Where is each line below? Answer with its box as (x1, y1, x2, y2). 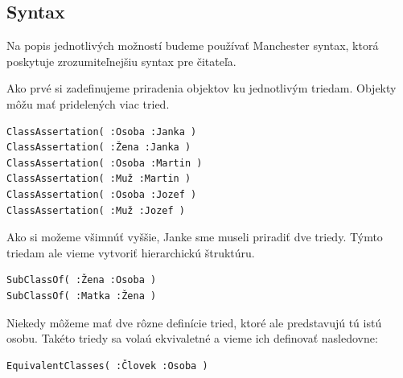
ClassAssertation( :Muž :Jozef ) (6, 204, 185, 216)
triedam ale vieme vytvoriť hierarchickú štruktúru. (6, 244, 255, 261)
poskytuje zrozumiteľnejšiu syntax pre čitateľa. (6, 52, 236, 69)
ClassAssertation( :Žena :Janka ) (6, 142, 191, 154)
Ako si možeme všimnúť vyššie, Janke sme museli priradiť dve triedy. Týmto (6, 228, 383, 245)
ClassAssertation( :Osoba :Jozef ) (6, 188, 197, 200)
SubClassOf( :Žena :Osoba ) (6, 274, 157, 286)
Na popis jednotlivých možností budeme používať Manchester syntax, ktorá (6, 37, 379, 54)
